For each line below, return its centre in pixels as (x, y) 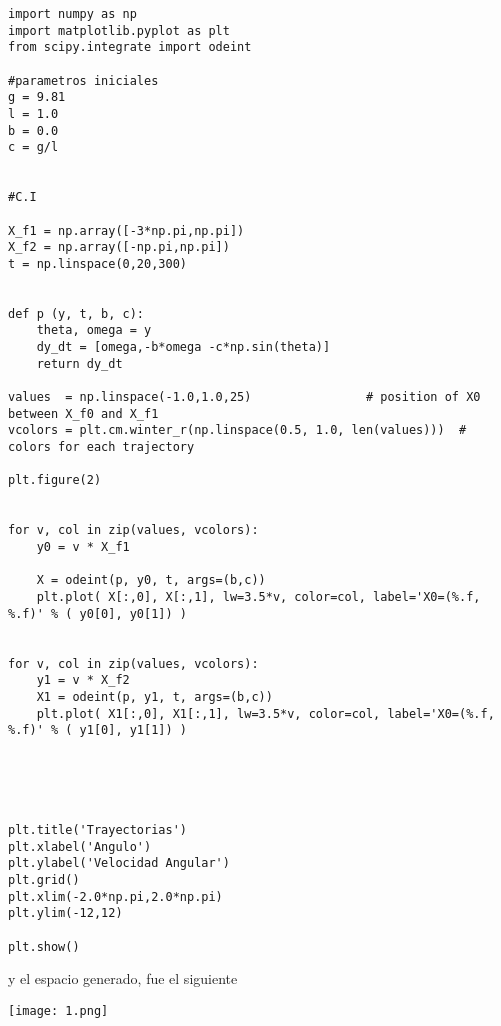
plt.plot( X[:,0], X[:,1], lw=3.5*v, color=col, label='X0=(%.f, (258, 596)
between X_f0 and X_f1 (83, 413)
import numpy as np (72, 14)
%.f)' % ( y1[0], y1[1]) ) (97, 730)
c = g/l (33, 147)
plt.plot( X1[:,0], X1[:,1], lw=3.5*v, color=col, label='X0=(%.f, (265, 713)
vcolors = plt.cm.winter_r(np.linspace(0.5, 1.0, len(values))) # (237, 430)
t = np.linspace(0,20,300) (97, 263)
